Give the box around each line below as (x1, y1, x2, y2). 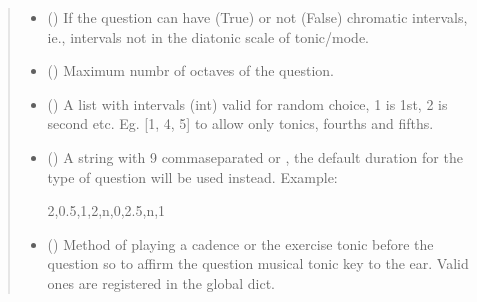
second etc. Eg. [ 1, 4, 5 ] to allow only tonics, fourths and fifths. (47, 113, 434, 134)
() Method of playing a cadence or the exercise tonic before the (47, 233, 434, 254)
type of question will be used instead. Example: (47, 166, 338, 187)
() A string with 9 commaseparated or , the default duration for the (47, 146, 463, 167)
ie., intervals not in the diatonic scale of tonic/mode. (47, 26, 370, 47)
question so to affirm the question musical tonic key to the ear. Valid (47, 253, 469, 274)
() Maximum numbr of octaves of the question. (47, 60, 335, 81)
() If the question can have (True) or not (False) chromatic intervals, (47, 7, 468, 27)
